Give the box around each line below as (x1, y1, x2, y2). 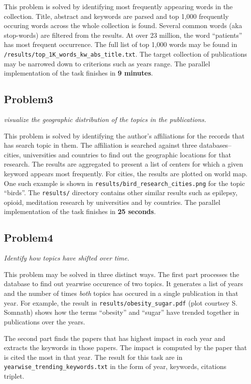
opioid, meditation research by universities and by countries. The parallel (4, 197, 221, 207)
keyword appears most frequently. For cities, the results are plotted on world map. (4, 168, 248, 178)
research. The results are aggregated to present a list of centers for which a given (4, 159, 243, 169)
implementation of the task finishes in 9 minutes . (4, 68, 153, 78)
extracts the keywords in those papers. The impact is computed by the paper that (4, 342, 247, 353)
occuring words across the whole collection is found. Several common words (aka (4, 20, 242, 31)
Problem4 (4, 230, 53, 245)
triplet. (4, 370, 25, 381)
